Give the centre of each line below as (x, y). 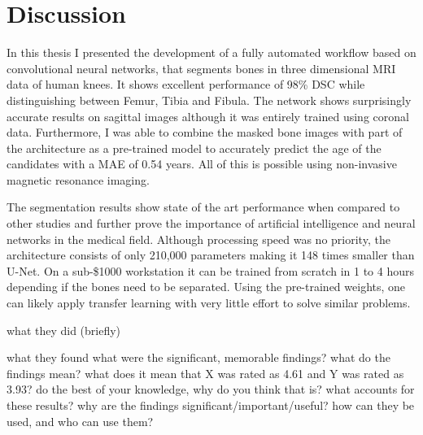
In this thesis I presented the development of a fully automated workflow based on (211, 52)
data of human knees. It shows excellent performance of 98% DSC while (186, 84)
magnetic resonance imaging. (78, 179)
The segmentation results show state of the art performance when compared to (203, 207)
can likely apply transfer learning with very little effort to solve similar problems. (209, 303)
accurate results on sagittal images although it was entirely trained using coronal (208, 116)
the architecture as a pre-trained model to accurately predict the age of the (194, 148)
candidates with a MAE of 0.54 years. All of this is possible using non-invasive (202, 164)
